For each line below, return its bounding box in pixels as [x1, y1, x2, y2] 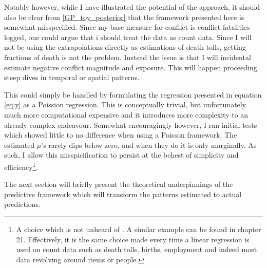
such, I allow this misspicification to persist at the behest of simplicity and [4, 149, 239, 160]
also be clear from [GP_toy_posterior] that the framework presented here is [4, 11, 244, 22]
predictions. [4, 199, 41, 209]
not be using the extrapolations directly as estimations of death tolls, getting [4, 42, 246, 52]
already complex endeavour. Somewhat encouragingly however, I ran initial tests [4, 119, 257, 130]
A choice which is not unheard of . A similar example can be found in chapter [16, 223, 261, 234]
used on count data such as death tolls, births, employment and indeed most [16, 244, 257, 255]
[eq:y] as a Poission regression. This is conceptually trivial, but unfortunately [4, 99, 246, 110]
